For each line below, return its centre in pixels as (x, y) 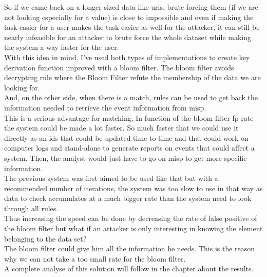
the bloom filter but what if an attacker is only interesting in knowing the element (133, 228)
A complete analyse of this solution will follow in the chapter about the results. (129, 269)
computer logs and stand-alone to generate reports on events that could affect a (129, 148)
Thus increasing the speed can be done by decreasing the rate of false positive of (131, 218)
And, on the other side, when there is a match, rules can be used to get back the (131, 97)
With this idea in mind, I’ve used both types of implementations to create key (127, 57)
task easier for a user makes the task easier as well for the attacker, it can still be (132, 27)
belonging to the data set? (45, 238)
